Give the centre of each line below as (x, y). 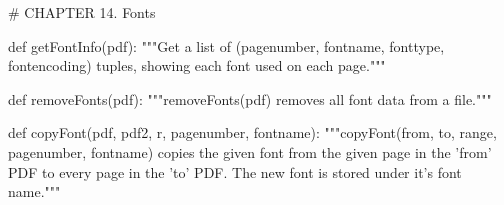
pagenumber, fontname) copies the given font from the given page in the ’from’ (250, 151)
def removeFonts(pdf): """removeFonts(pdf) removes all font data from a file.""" (250, 98)
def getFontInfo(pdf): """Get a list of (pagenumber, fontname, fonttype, (226, 45)
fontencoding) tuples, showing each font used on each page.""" (197, 65)
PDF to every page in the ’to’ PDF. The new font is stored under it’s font (235, 171)
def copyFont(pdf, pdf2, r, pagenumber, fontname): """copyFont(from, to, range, (252, 132)
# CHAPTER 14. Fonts (82, 12)
